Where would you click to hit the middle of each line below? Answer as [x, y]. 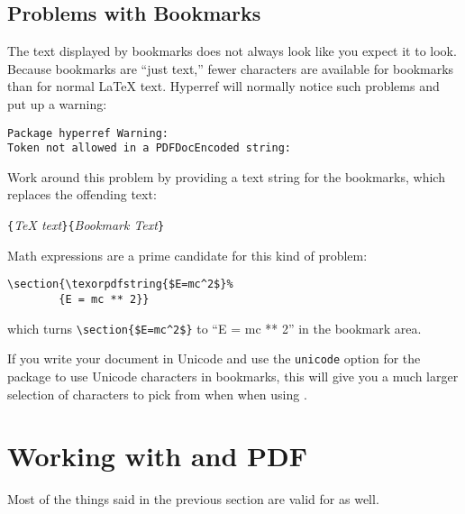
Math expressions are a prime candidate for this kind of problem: [187, 255]
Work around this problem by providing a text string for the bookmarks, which [226, 176]
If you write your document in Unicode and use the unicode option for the [214, 358]
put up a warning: [57, 103]
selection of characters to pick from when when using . [157, 394]
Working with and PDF [158, 456]
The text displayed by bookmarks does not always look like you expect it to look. [232, 51]
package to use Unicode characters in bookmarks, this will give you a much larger [233, 376]
